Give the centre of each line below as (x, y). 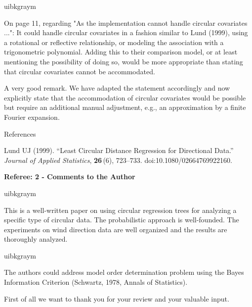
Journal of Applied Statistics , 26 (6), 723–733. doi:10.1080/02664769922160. (118, 160)
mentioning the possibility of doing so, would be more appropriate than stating (124, 61)
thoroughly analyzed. (36, 239)
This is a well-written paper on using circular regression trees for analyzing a (120, 210)
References (20, 133)
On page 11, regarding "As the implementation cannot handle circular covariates (126, 23)
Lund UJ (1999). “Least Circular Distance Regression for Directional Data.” (119, 150)
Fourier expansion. (32, 117)
